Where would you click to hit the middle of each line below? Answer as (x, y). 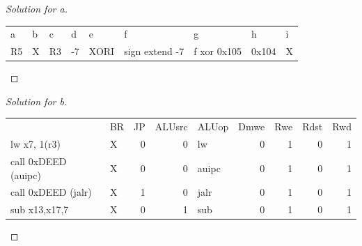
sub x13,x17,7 (40, 209)
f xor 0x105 (218, 51)
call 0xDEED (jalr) (51, 192)
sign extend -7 (154, 51)
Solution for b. (37, 101)
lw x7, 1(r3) (36, 144)
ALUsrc (171, 126)
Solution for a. (37, 8)
